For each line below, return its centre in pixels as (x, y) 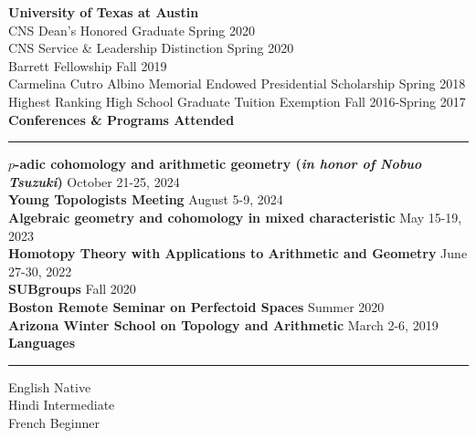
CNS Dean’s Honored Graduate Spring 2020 (132, 30)
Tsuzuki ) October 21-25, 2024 (94, 181)
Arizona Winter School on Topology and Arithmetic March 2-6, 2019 (223, 324)
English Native (50, 386)
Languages (42, 343)
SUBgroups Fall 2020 (72, 289)
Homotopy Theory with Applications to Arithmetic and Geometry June (238, 253)
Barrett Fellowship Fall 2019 (88, 65)
